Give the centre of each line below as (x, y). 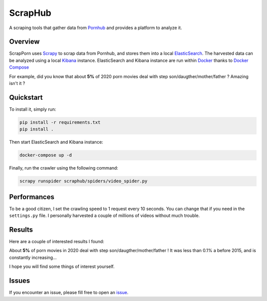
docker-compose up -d (46, 155)
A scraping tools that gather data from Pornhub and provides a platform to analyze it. (96, 28)
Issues (20, 281)
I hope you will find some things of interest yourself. (62, 266)
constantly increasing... (33, 258)
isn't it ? (17, 84)
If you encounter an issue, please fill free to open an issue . (69, 293)
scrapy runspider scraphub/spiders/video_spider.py (84, 181)
